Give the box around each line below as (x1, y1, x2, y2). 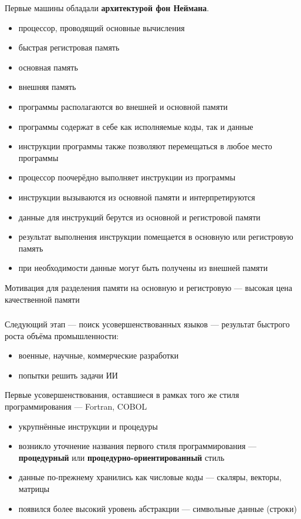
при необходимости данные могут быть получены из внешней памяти (18, 262, 268, 274)
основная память (18, 61, 78, 73)
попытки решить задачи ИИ (18, 369, 118, 381)
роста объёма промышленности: (5, 329, 119, 341)
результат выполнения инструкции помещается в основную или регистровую (18, 230, 293, 243)
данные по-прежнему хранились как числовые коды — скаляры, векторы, (18, 471, 282, 483)
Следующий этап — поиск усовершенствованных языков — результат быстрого (5, 318, 290, 330)
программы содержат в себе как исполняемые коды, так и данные (18, 120, 253, 132)
